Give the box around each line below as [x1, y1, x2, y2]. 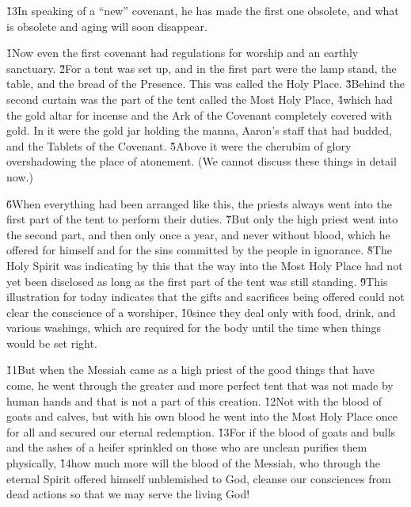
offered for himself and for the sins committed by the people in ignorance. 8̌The [6, 242, 392, 258]
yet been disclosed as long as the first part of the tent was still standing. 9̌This [6, 273, 388, 289]
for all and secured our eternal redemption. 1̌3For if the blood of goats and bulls [6, 423, 396, 440]
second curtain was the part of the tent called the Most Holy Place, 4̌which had [6, 90, 393, 107]
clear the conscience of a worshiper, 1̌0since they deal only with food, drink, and [6, 303, 396, 320]
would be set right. [6, 334, 97, 351]
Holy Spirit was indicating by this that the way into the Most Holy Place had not [6, 257, 403, 273]
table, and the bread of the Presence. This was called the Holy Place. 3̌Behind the [6, 75, 405, 92]
